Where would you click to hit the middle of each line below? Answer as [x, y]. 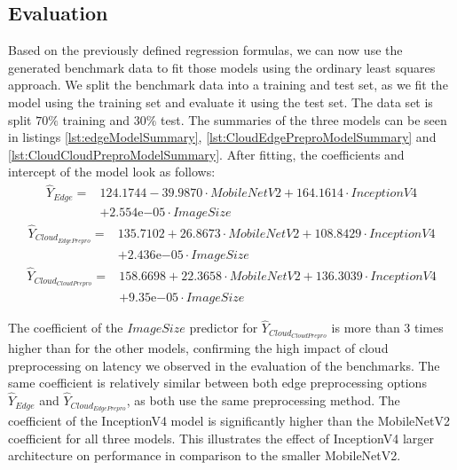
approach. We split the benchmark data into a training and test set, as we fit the [228, 85]
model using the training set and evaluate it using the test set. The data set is [221, 102]
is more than [366, 328]
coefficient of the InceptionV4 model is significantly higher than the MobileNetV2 [229, 420]
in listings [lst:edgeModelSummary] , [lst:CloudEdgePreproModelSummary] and [222, 137]
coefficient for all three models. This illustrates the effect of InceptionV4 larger [221, 438]
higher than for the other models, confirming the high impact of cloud [198, 348]
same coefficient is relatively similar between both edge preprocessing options [217, 383]
